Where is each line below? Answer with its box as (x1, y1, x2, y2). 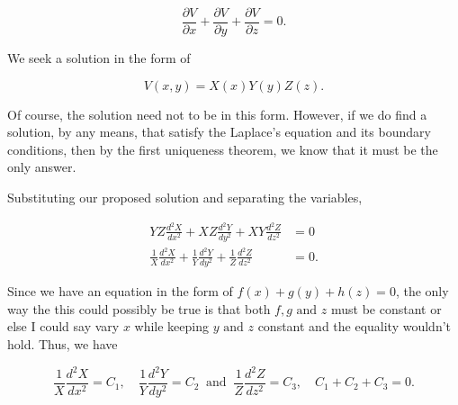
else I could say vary (7, 317, 120, 336)
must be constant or (330, 299, 442, 318)
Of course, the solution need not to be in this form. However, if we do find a (7, 104, 427, 123)
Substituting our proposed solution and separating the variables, (7, 188, 363, 207)
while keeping (134, 317, 210, 336)
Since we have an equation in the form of (7, 282, 233, 301)
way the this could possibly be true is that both (7, 299, 271, 318)
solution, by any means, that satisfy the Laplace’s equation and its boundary (7, 122, 431, 141)
